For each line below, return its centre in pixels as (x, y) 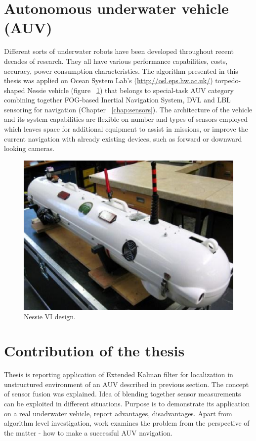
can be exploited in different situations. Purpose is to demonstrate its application (127, 403)
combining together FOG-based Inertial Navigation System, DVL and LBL (117, 100)
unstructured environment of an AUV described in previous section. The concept (127, 384)
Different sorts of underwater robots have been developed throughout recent (119, 51)
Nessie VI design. (50, 317)
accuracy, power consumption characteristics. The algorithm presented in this (121, 71)
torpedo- (228, 80)
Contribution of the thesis (94, 351)
